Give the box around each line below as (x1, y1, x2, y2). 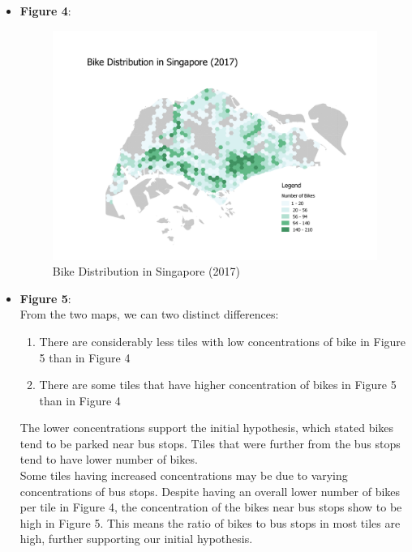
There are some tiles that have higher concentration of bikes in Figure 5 (39, 376, 397, 393)
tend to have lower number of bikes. (19, 451, 198, 468)
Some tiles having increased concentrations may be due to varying (19, 467, 348, 484)
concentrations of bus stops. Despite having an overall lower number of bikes (19, 482, 401, 499)
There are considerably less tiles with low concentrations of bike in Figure (39, 332, 406, 349)
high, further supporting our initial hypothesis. (19, 530, 253, 547)
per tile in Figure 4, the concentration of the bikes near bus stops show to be (19, 499, 402, 516)
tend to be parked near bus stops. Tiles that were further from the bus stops (19, 434, 401, 451)
